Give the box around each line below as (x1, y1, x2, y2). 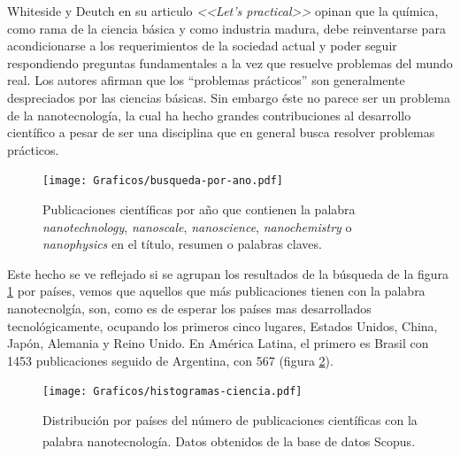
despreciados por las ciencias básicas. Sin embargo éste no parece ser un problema (7, 88, 450, 106)
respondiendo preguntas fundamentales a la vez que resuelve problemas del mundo (7, 53, 453, 72)
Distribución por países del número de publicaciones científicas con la (42, 411, 418, 429)
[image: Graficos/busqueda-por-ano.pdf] (42, 174, 284, 188)
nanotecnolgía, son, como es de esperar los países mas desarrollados (7, 298, 372, 317)
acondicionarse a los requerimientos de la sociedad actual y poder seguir (7, 36, 397, 55)
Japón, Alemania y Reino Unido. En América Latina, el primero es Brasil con (7, 334, 429, 352)
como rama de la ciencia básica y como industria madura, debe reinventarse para (7, 19, 446, 37)
